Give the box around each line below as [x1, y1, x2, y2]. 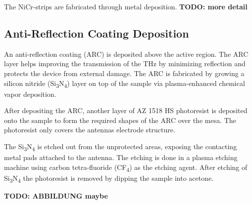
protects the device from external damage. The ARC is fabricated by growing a [4, 68, 245, 78]
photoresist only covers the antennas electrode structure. [4, 124, 175, 135]
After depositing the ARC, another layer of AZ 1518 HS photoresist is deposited [4, 105, 248, 116]
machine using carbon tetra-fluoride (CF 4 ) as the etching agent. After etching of [4, 162, 248, 173]
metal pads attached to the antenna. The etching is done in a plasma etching [4, 152, 238, 163]
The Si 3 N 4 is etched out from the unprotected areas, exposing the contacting [4, 141, 237, 153]
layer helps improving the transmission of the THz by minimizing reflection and [4, 58, 246, 69]
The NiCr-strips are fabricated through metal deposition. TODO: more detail [4, 1, 248, 11]
